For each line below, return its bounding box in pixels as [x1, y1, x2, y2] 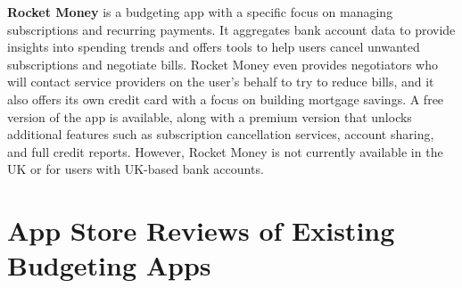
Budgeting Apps [7, 247, 211, 284]
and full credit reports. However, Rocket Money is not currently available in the [7, 142, 443, 160]
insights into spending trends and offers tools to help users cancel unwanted [7, 37, 420, 56]
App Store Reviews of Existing [7, 212, 395, 249]
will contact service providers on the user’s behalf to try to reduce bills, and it [7, 72, 434, 91]
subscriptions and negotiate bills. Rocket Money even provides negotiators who [7, 54, 438, 73]
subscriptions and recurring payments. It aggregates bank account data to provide [7, 20, 456, 38]
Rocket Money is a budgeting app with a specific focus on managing [7, 3, 393, 21]
